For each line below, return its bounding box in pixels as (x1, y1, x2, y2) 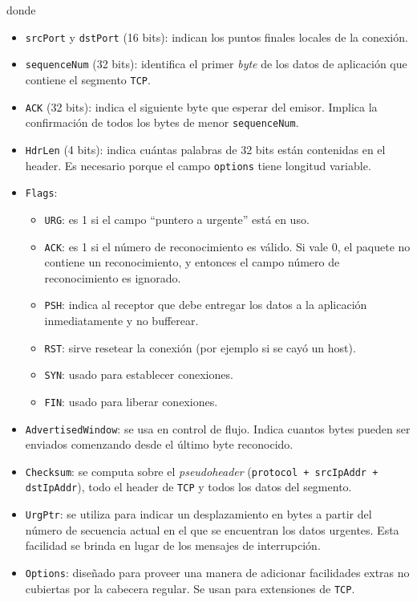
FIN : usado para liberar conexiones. (44, 393, 218, 409)
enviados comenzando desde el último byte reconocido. (25, 436, 294, 453)
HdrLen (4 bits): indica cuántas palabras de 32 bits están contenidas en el (25, 140, 386, 157)
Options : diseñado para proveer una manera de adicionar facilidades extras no (25, 563, 410, 580)
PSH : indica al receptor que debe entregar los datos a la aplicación (44, 296, 367, 313)
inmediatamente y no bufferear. (44, 312, 199, 328)
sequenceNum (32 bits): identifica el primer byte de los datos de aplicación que (25, 55, 407, 72)
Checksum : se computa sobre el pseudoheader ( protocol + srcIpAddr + (25, 462, 379, 479)
